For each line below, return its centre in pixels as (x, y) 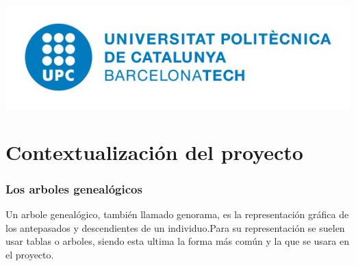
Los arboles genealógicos (74, 189)
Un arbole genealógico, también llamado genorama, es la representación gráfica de (177, 214)
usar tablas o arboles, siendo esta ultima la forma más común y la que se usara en (177, 241)
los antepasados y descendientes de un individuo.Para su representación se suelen (175, 227)
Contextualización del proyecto (154, 151)
